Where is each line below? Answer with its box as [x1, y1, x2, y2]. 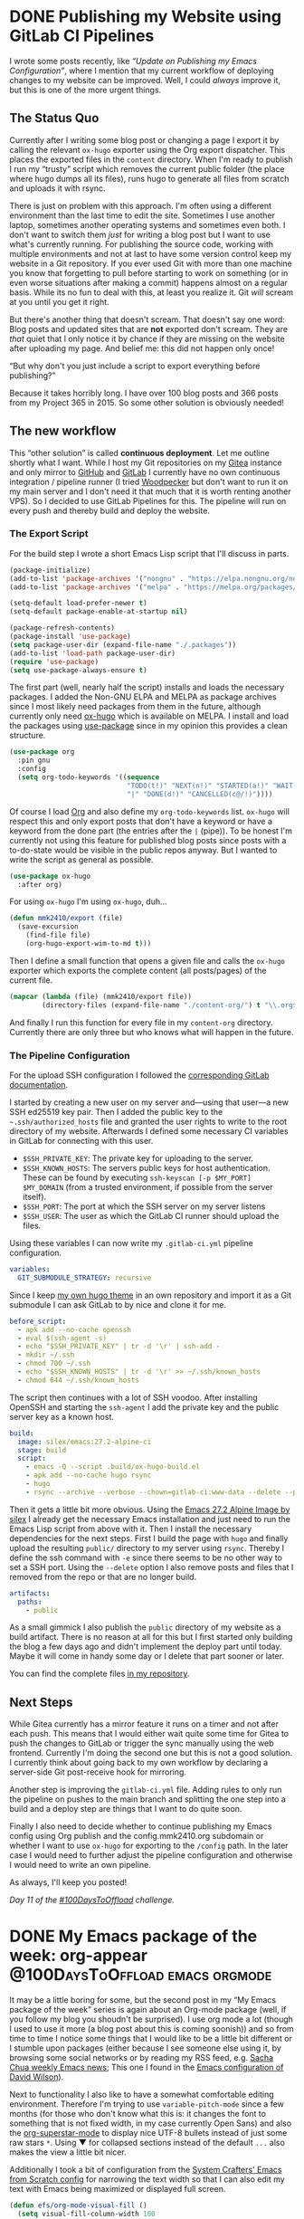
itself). [22, 1192, 47, 1203]
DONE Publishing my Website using [9, 6, 282, 27]
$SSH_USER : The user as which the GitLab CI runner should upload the [22, 1211, 280, 1222]
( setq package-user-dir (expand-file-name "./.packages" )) [9, 640, 237, 649]
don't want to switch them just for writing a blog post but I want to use [9, 229, 271, 240]
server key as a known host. [9, 1411, 115, 1422]
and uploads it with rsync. [9, 183, 106, 194]
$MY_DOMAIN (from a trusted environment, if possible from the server [22, 1182, 273, 1193]
